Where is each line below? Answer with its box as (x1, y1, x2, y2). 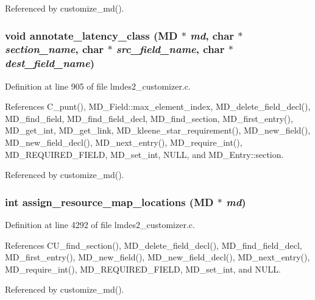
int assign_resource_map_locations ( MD (5, 194, 214, 209)
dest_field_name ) (5, 55, 95, 71)
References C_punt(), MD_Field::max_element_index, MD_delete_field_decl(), (5, 100, 311, 113)
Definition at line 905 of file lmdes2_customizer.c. (5, 79, 191, 92)
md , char (190, 27, 235, 43)
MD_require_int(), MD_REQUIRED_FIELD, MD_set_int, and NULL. (5, 262, 281, 275)
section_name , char (5, 41, 104, 57)
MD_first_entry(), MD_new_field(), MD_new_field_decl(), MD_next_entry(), (5, 251, 310, 263)
